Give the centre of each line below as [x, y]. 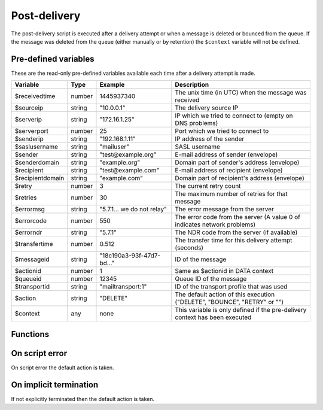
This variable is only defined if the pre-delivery [241, 310]
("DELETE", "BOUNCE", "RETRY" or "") [229, 302]
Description [192, 85]
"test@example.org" [128, 154]
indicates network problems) [215, 224]
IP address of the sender [210, 139]
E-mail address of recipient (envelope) [229, 171]
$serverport [32, 131]
